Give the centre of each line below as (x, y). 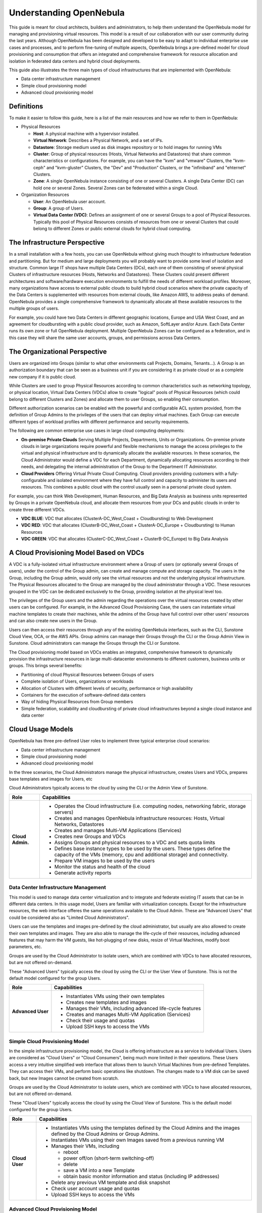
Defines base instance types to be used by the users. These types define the (142, 848)
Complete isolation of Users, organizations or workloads (77, 681)
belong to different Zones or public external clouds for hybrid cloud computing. (112, 229)
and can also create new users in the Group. (53, 621)
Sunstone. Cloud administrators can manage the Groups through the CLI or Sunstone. (95, 643)
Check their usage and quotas (101, 1020)
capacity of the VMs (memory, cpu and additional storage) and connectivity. (141, 854)
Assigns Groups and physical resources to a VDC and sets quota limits (135, 842)
